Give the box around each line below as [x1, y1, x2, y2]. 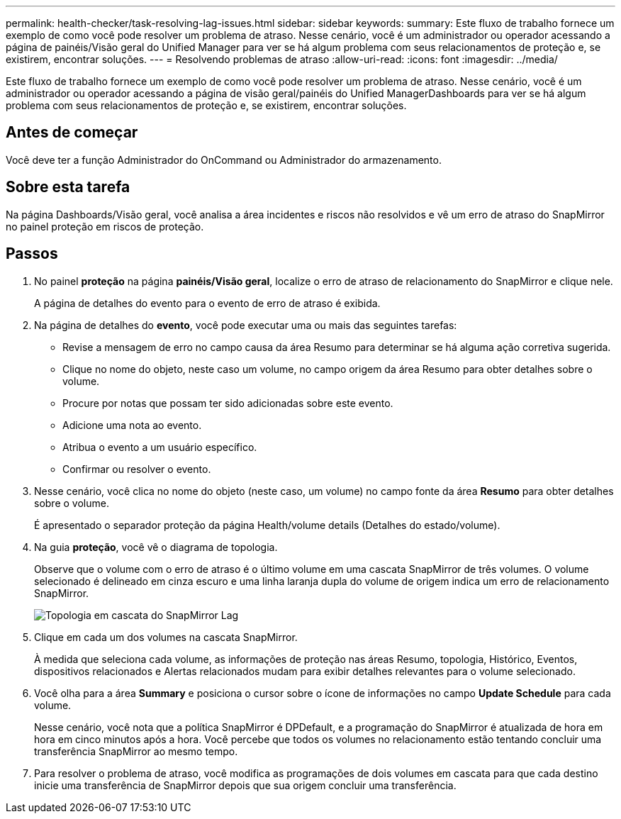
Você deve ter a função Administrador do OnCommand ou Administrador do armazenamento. [6, 153, 442, 166]
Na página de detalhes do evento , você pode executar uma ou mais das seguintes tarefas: [34, 318, 457, 331]
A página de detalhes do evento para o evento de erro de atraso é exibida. [34, 296, 381, 309]
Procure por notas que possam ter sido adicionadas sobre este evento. [62, 396, 393, 409]
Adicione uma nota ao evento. [62, 418, 202, 431]
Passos [6, 245, 58, 263]
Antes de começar [6, 123, 138, 142]
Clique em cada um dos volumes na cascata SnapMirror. [34, 630, 298, 643]
